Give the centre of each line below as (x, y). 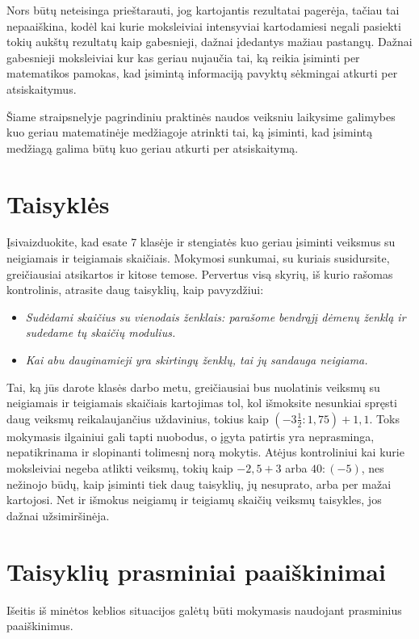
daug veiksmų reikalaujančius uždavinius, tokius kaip (138, 418)
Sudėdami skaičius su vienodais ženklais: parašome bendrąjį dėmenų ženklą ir (216, 316)
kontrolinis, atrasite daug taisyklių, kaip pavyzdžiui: (135, 290)
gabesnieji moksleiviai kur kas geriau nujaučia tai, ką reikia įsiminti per (183, 57)
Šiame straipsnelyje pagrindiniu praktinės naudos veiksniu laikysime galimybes (201, 116)
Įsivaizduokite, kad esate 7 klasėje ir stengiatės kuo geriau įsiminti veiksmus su (201, 242)
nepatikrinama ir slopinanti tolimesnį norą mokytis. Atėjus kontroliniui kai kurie (205, 452)
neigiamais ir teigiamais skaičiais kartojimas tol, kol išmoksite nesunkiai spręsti (202, 403)
